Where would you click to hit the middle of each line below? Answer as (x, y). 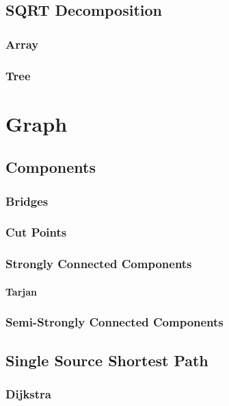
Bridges (27, 201)
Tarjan (22, 291)
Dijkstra (28, 393)
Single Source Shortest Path (107, 360)
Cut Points (36, 232)
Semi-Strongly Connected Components (114, 322)
